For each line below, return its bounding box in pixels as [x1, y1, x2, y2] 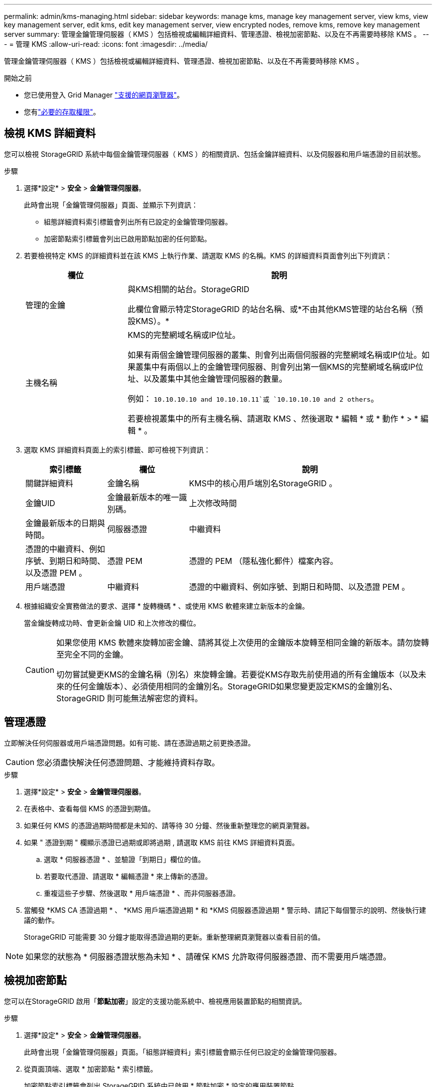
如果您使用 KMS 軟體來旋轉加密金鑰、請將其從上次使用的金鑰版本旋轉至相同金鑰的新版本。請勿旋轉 [56, 637, 429, 648]
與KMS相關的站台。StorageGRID [127, 284, 250, 294]
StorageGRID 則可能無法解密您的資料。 [56, 693, 203, 703]
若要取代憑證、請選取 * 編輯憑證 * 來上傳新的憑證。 [44, 871, 212, 880]
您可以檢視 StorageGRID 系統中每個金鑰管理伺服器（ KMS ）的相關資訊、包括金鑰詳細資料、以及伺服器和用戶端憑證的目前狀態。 [4, 149, 425, 158]
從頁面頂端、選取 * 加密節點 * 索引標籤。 [24, 1064, 157, 1073]
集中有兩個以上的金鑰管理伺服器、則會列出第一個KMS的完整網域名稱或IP [143, 361, 416, 372]
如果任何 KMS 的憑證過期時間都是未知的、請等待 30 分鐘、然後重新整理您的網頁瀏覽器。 [24, 821, 314, 830]
